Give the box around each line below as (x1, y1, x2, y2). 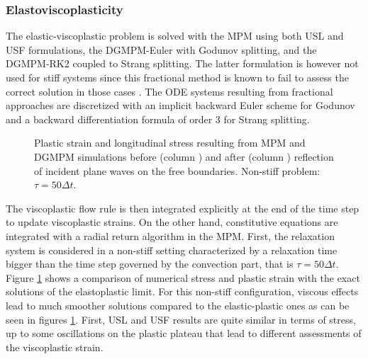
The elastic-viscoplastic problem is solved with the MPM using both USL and (6, 28, 344, 43)
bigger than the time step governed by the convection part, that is (6, 256, 294, 271)
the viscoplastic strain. (6, 339, 104, 354)
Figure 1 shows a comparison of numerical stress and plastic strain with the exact (6, 270, 360, 285)
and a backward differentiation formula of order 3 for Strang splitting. (6, 111, 310, 126)
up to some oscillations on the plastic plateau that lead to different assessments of (6, 326, 362, 341)
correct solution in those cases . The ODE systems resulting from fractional (6, 84, 333, 98)
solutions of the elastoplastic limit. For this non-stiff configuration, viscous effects (6, 284, 359, 299)
